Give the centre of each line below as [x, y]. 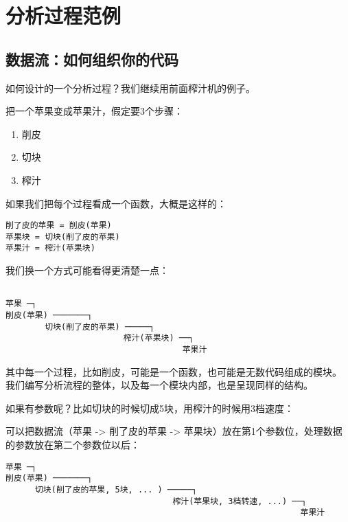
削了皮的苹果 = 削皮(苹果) [59, 226]
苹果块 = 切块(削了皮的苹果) [63, 237]
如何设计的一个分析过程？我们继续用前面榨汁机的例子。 [130, 88]
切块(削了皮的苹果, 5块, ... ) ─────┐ [116, 489]
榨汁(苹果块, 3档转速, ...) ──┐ [240, 501]
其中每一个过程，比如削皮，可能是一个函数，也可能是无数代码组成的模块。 [174, 371]
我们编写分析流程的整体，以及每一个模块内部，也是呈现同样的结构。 [159, 385]
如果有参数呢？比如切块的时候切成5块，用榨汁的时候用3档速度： [150, 408]
